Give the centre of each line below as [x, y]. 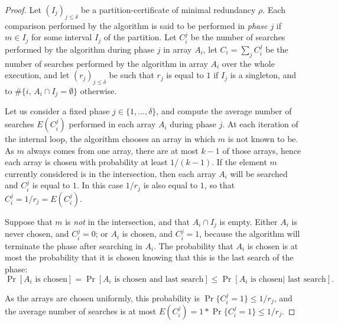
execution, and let [37, 75]
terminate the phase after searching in [74, 245]
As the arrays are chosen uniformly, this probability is [102, 297]
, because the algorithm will [250, 234]
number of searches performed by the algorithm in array [106, 63]
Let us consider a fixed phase [57, 111]
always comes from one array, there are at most [113, 150]
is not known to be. [263, 139]
